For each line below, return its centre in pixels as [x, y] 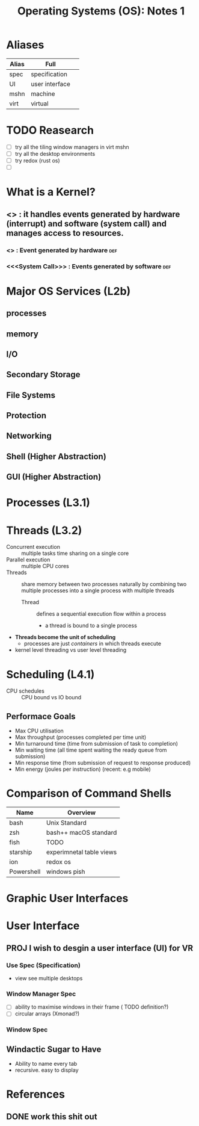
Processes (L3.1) [48, 503]
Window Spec [27, 1030]
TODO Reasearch [50, 130]
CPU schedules [26, 691]
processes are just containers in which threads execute [92, 644]
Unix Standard [66, 823]
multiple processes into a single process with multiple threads [98, 590]
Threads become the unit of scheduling [65, 637]
